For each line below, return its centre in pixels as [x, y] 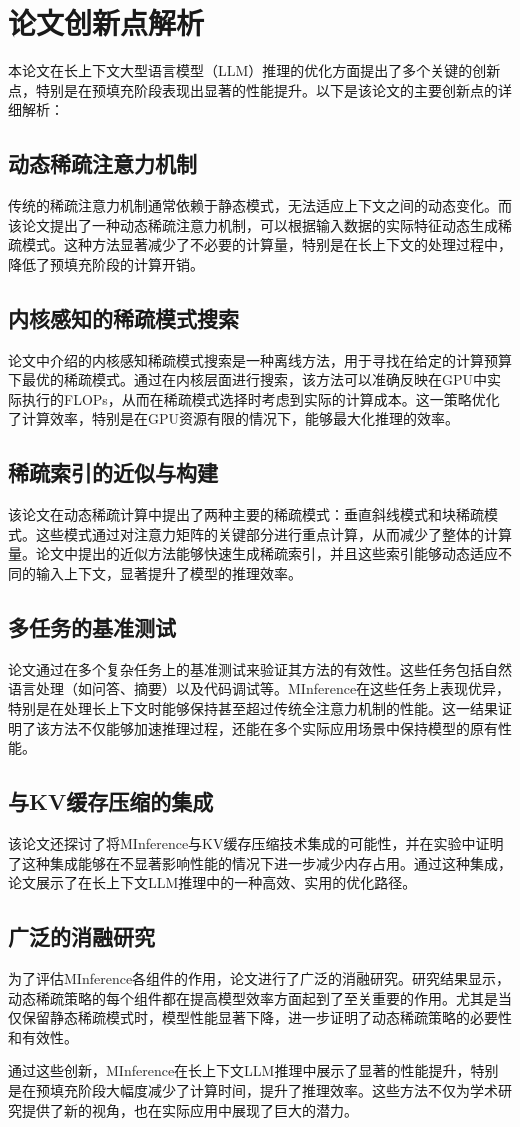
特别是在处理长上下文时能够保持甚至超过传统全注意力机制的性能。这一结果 [253, 708]
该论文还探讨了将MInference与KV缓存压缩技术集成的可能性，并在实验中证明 [256, 843]
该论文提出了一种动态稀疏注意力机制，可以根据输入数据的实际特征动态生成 [253, 224]
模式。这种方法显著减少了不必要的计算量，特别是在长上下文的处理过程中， [266, 244]
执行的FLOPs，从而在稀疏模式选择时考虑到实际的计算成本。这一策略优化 [260, 398]
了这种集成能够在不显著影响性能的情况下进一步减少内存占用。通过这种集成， [260, 862]
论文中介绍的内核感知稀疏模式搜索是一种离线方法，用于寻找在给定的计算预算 [260, 359]
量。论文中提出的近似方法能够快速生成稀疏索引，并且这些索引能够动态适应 [253, 553]
